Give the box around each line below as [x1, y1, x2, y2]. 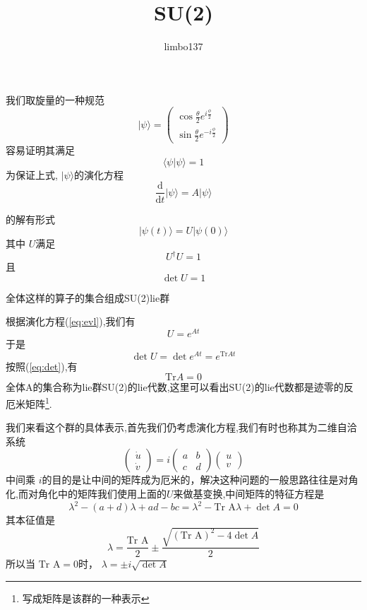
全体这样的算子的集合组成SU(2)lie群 [6, 290, 170, 305]
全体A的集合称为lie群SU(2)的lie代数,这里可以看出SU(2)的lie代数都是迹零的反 [6, 380, 354, 394]
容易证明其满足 [6, 143, 75, 158]
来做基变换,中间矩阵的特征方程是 [173, 486, 325, 500]
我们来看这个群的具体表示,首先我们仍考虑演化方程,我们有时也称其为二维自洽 [6, 420, 357, 435]
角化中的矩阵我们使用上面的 [37, 486, 167, 500]
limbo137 [164, 39, 203, 54]
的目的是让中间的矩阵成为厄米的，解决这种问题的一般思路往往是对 [42, 472, 349, 487]
